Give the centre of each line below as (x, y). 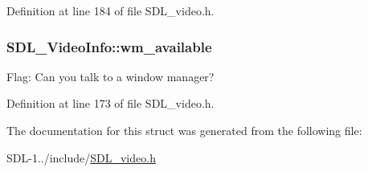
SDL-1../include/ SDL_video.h (81, 157)
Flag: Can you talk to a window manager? (110, 76)
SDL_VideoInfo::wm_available (109, 46)
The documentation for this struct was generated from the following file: (184, 130)
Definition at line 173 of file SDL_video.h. (110, 103)
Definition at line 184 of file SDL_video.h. (110, 10)
